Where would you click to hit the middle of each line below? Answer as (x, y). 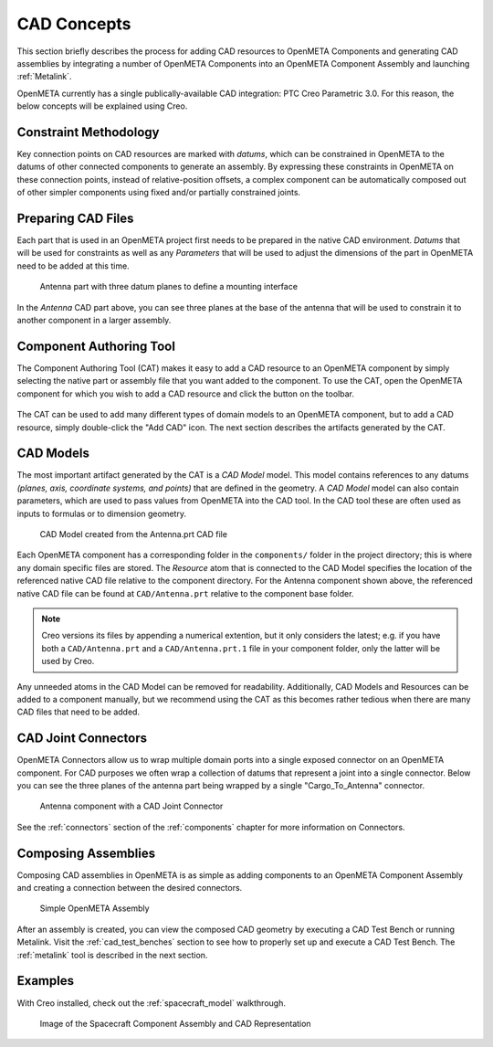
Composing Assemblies (86, 853)
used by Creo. (68, 661)
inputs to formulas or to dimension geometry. (102, 513)
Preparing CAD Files (75, 218)
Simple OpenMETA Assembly (94, 908)
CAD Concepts (74, 24)
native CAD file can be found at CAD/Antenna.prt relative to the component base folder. (185, 593)
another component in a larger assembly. (94, 321)
